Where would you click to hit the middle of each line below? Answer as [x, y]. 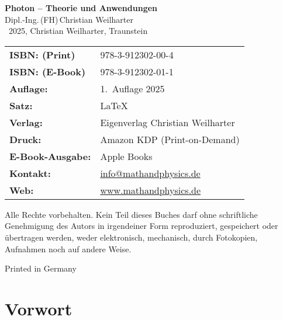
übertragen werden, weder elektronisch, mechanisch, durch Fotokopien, [131, 237]
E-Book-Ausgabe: [50, 156]
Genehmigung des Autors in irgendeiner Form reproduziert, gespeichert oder [141, 226]
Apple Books [126, 156]
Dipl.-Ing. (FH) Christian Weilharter [69, 19]
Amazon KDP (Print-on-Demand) [170, 139]
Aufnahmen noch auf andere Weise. [68, 248]
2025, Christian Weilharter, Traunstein [78, 31]
